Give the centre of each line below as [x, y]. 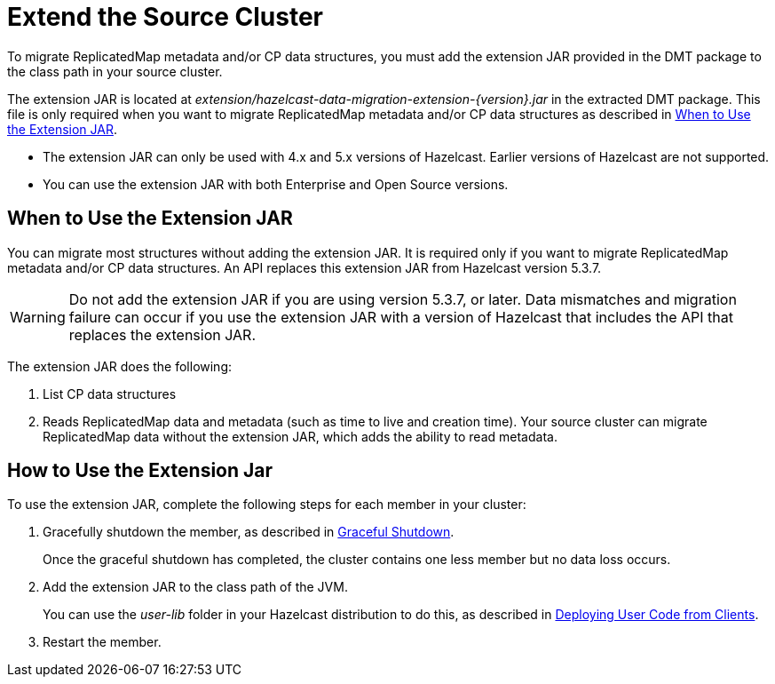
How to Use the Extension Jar [140, 471]
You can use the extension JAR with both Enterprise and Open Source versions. [276, 184]
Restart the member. [102, 642]
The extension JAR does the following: [120, 366]
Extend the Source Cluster [166, 17]
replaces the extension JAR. [162, 334]
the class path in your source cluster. [115, 71]
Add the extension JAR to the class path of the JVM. [195, 587]
